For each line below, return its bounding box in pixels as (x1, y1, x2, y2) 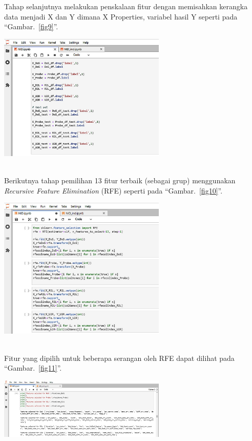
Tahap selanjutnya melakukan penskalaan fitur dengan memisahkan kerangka (4, 1, 248, 11)
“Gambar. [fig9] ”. (4, 21, 58, 32)
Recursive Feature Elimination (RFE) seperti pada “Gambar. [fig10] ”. (4, 185, 223, 196)
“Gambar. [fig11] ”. (4, 362, 62, 373)
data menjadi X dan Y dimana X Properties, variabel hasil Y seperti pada (4, 11, 238, 22)
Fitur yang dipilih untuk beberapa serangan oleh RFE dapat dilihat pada (4, 352, 235, 363)
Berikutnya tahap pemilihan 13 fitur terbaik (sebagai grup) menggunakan (4, 175, 236, 185)
